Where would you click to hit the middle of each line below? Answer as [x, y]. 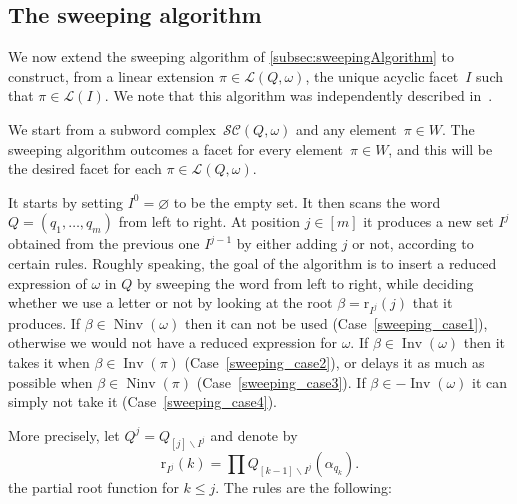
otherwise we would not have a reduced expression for [172, 342]
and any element [346, 128]
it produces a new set [428, 221]
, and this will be [440, 148]
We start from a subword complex [112, 128]
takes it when [49, 362]
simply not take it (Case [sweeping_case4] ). [143, 401]
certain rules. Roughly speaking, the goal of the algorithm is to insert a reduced [252, 262]
